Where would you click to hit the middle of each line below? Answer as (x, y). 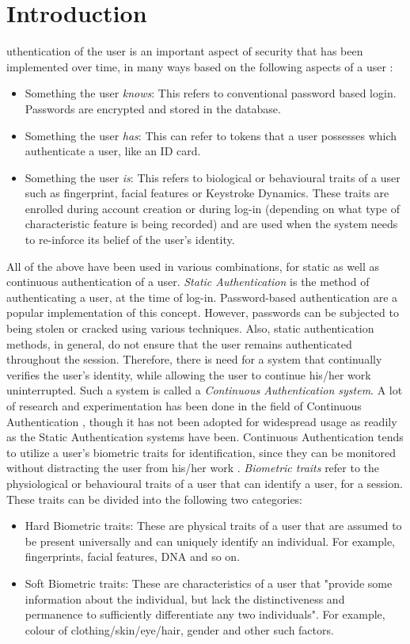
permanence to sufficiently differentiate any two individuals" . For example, (205, 614)
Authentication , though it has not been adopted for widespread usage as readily (202, 421)
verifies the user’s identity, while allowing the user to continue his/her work (189, 374)
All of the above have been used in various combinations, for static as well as (193, 266)
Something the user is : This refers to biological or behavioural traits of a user (213, 177)
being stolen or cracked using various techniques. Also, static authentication (190, 328)
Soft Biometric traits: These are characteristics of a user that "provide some (209, 583)
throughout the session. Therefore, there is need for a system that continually (194, 359)
